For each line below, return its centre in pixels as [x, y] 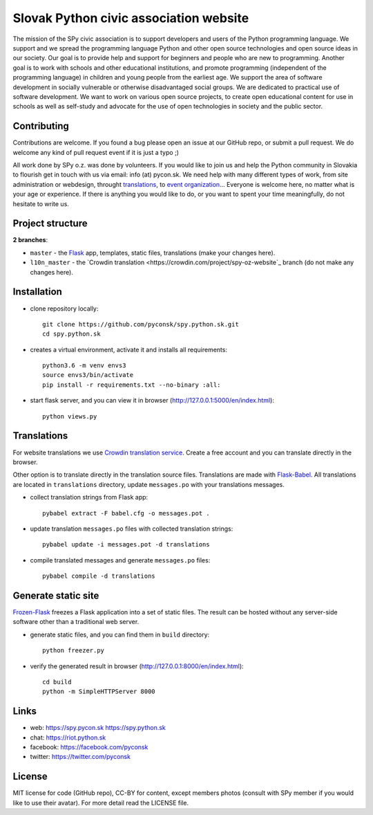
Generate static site [56, 595]
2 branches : [30, 240]
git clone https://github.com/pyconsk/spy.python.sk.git [141, 324]
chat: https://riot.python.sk [68, 738]
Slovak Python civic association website [131, 18]
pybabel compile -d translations [99, 576]
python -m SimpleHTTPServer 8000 [99, 692]
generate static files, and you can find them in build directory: [120, 634]
